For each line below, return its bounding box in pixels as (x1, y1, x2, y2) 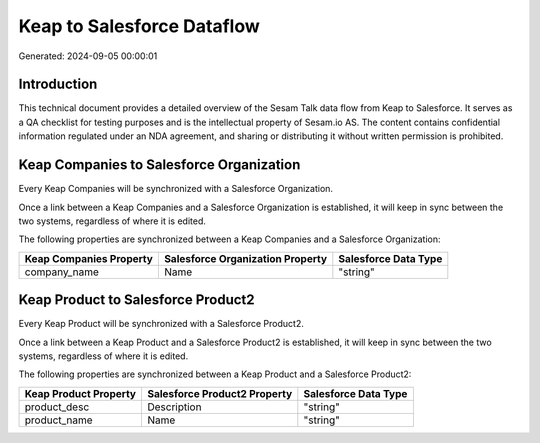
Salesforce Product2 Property (146, 386, 293, 400)
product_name (24, 413, 94, 427)
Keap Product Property (24, 386, 137, 400)
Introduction (18, 76, 98, 93)
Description (146, 400, 202, 414)
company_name (24, 265, 99, 279)
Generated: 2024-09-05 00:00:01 (18, 50, 158, 62)
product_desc (24, 400, 90, 414)
